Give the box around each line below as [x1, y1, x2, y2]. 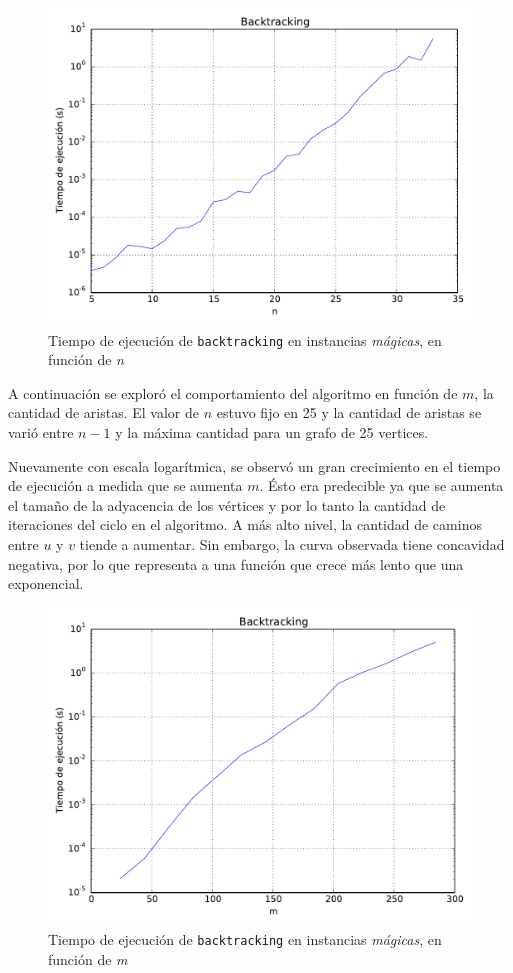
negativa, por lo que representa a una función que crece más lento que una [8, 553, 464, 574]
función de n [48, 349, 124, 370]
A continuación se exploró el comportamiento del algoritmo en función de [8, 382, 458, 403]
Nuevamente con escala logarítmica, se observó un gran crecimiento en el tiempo [8, 455, 501, 476]
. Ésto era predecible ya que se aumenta [259, 475, 504, 496]
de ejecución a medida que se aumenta [8, 475, 243, 496]
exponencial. [8, 573, 84, 594]
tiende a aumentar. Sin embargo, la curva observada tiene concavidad [79, 534, 505, 554]
